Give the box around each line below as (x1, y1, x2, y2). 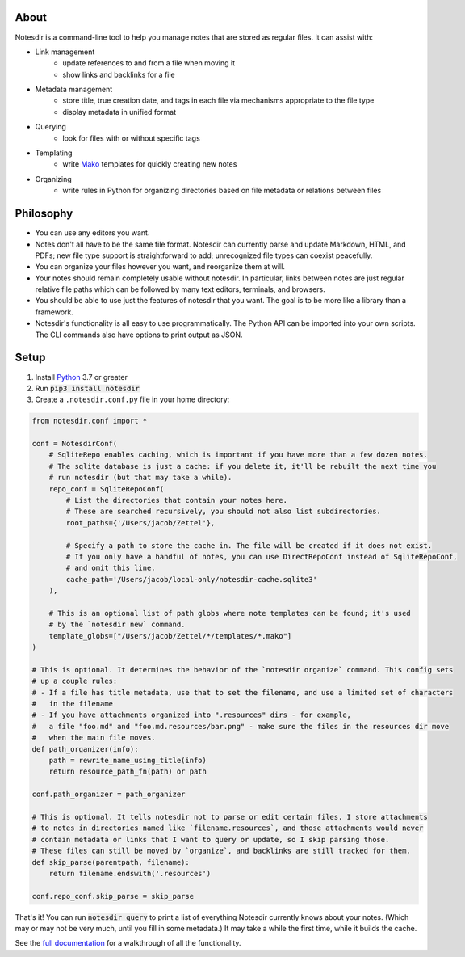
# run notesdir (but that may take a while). (48, 473, 232, 483)
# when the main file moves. (31, 733, 157, 743)
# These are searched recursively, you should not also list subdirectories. (65, 507, 381, 516)
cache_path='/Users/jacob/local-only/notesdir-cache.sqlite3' (65, 575, 318, 584)
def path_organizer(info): (31, 744, 139, 753)
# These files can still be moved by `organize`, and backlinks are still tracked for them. (31, 846, 411, 856)
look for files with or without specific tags (62, 133, 201, 143)
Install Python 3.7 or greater (35, 372, 128, 382)
